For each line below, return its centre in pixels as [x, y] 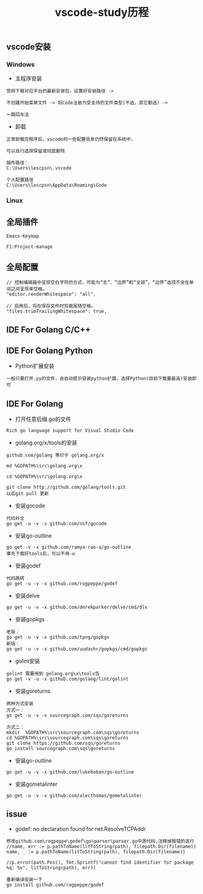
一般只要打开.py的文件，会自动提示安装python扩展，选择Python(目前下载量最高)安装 [99, 379]
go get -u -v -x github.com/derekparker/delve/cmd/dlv [77, 607]
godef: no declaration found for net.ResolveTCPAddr [81, 829]
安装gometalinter [36, 784]
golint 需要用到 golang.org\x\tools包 [53, 674]
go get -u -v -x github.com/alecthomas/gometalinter [74, 796]
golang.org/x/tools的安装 [46, 443]
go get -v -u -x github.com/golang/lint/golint [68, 679]
